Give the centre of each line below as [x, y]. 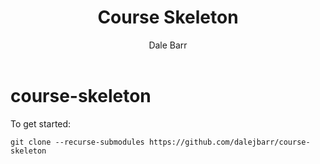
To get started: [41, 123]
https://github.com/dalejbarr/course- [229, 142]
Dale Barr [168, 45]
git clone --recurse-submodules [77, 142]
